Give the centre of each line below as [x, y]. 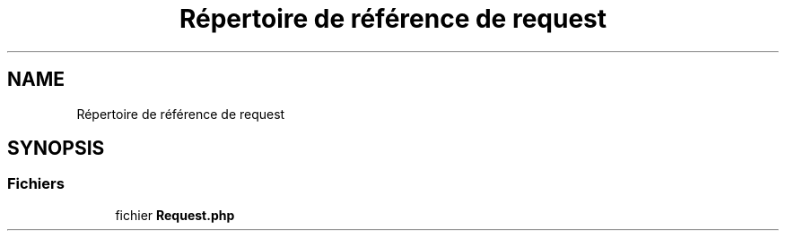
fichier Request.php [175, 215]
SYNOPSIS [56, 149]
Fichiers [36, 184]
